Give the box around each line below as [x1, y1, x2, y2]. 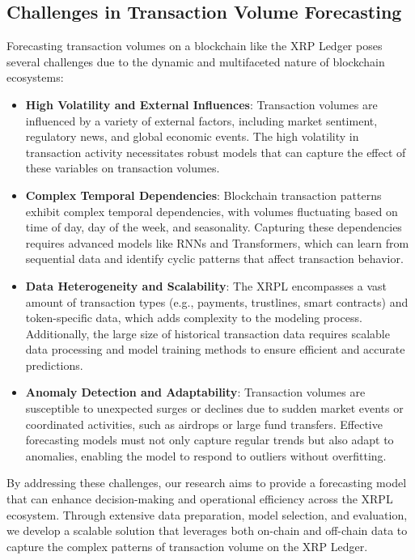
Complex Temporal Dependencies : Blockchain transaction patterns [25, 186, 382, 203]
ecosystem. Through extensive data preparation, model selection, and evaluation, [6, 506, 408, 523]
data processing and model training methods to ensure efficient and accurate [25, 341, 405, 358]
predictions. [25, 356, 83, 373]
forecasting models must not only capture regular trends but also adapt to [25, 431, 394, 448]
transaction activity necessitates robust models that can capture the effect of [25, 143, 406, 160]
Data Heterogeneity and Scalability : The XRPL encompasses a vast [25, 277, 387, 294]
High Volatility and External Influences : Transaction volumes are [25, 95, 378, 112]
